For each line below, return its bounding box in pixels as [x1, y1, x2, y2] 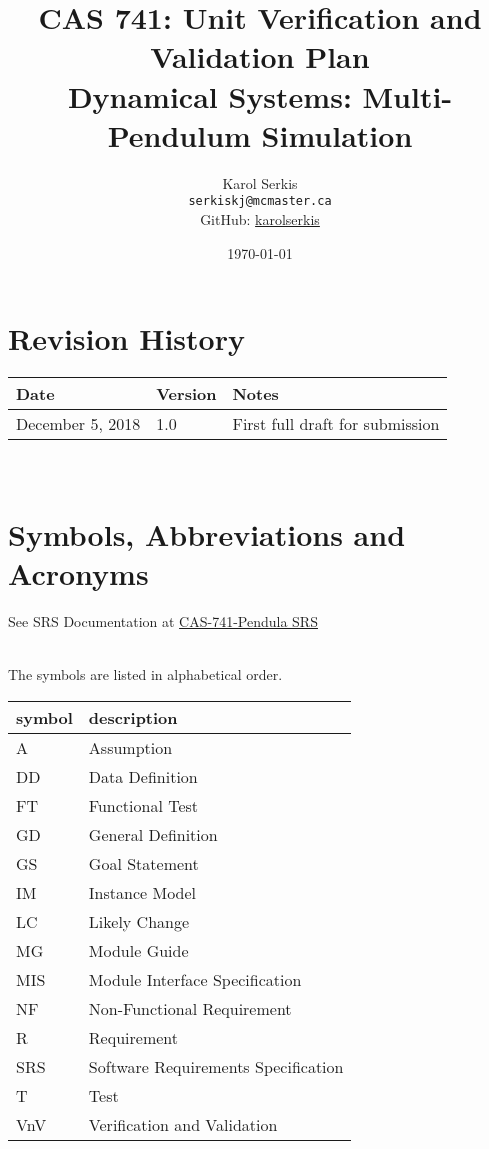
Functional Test [88, 793, 199, 817]
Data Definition [88, 764, 198, 788]
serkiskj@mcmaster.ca [188, 194, 332, 209]
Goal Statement [88, 851, 199, 875]
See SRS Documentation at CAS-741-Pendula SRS [8, 610, 318, 631]
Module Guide [88, 938, 189, 962]
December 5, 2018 [16, 412, 141, 436]
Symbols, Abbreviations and [8, 513, 406, 554]
